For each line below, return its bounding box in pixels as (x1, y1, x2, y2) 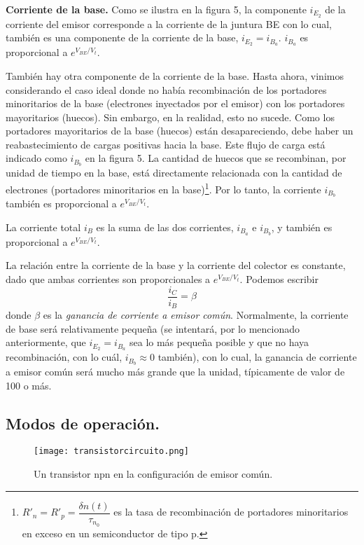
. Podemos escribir (239, 272, 318, 287)
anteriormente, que (6, 335, 86, 350)
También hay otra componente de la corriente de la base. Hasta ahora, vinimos (6, 68, 344, 83)
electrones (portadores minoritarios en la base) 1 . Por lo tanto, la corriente (6, 179, 321, 196)
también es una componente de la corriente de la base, (6, 30, 239, 45)
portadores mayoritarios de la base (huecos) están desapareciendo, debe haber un (6, 123, 353, 138)
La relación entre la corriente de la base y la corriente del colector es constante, (6, 258, 346, 272)
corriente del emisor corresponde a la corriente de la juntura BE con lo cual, (6, 16, 332, 31)
